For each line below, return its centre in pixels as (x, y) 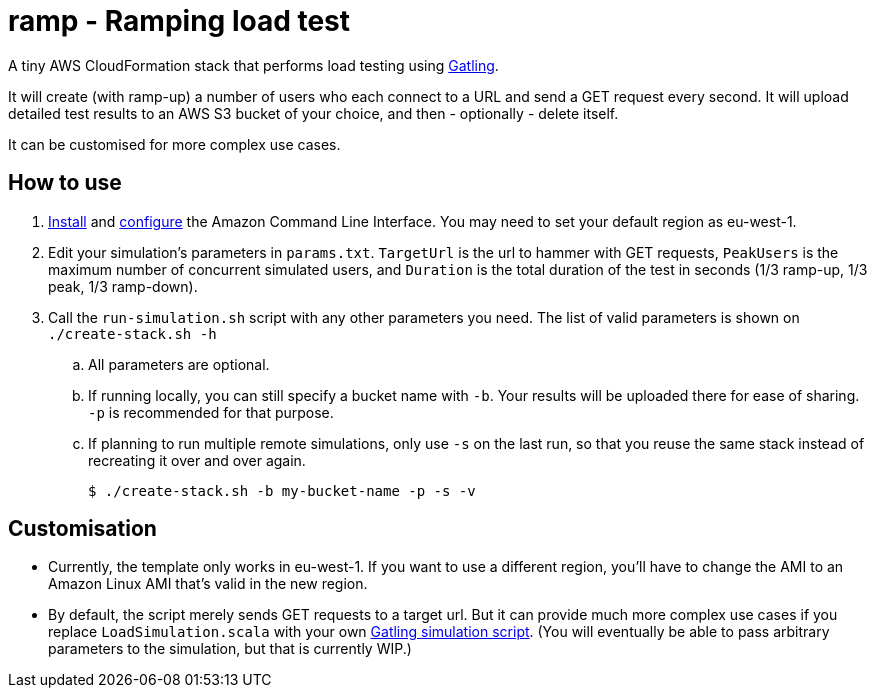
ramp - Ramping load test (179, 21)
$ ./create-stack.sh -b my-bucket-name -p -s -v (282, 490)
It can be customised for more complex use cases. (174, 144)
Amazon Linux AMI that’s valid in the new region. (208, 584)
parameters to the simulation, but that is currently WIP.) (230, 649)
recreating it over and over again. (197, 460)
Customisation (82, 529)
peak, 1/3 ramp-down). (123, 286)
